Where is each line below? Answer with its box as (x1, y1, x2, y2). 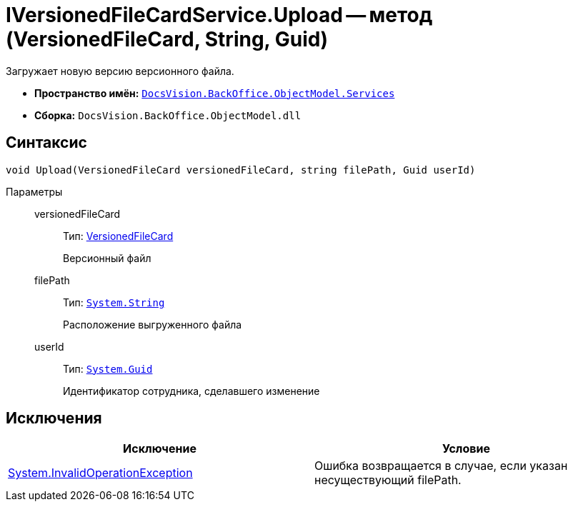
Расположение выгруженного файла (63, 318, 242, 331)
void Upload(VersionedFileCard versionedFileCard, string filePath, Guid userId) (6, 164, 476, 176)
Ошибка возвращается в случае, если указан (314, 458, 568, 473)
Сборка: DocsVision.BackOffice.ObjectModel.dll (34, 109, 302, 121)
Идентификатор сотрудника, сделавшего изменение (63, 384, 320, 397)
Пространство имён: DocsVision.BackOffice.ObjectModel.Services (34, 86, 395, 99)
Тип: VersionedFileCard (63, 229, 174, 242)
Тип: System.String (63, 296, 165, 308)
